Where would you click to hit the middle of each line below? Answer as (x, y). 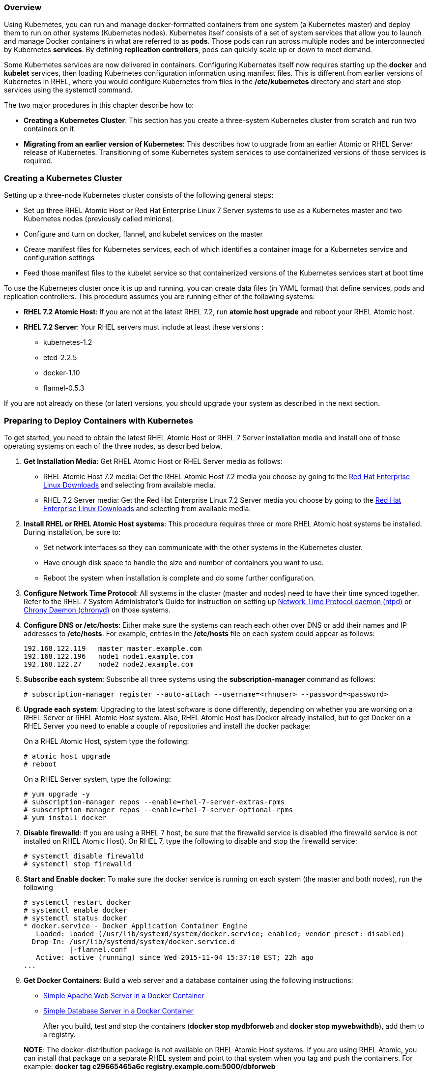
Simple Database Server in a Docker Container (118, 1011)
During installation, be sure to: (72, 532)
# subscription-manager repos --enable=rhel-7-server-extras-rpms (154, 802)
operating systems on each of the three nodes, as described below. (113, 446)
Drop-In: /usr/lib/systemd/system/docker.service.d (133, 941)
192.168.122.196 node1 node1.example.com (109, 656)
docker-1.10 (62, 373)
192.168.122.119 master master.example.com (113, 648)
